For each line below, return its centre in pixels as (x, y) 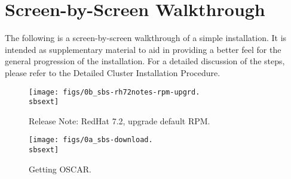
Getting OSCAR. (60, 169)
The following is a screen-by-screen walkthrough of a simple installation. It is (146, 38)
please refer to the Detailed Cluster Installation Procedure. (113, 72)
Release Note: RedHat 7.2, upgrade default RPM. (120, 120)
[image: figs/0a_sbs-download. (91, 140)
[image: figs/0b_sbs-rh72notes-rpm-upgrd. (114, 92)
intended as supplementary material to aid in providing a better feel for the (143, 49)
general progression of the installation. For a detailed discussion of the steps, (145, 61)
